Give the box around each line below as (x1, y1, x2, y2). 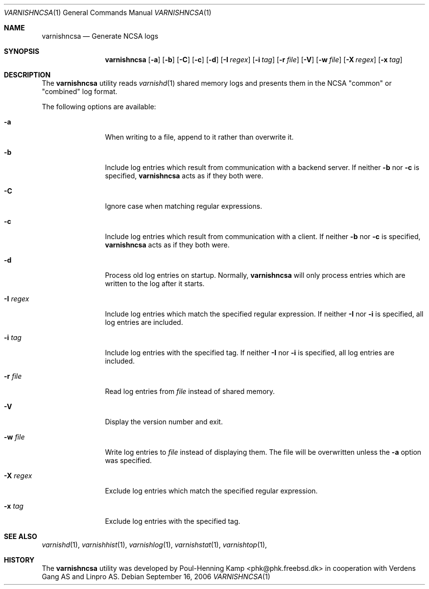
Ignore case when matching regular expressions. (105, 202, 262, 210)
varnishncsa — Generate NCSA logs (42, 32, 159, 40)
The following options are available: (42, 102, 156, 111)
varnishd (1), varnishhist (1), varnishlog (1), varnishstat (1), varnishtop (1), (42, 540, 267, 549)
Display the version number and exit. (105, 417, 223, 426)
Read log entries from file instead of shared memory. (105, 387, 275, 395)
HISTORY (4, 556, 35, 564)
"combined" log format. (42, 87, 118, 96)
